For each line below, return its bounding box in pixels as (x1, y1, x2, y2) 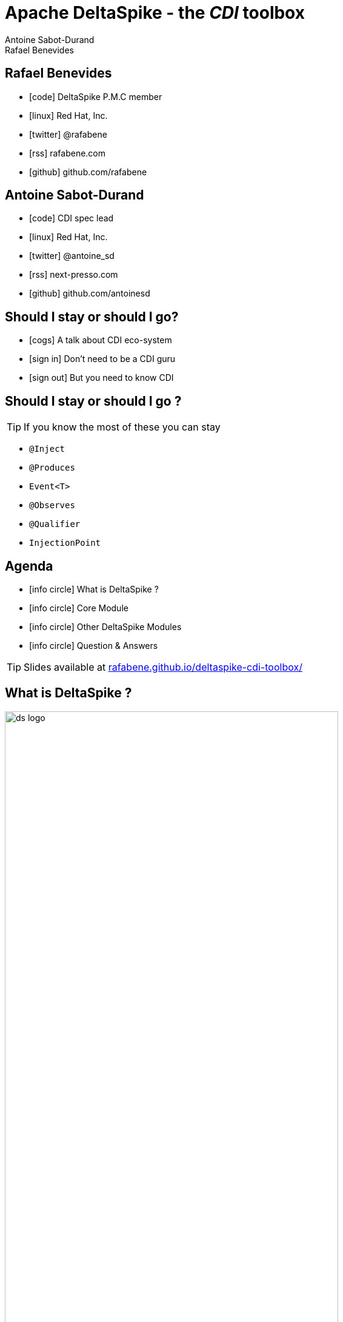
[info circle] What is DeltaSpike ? (29, 583, 159, 594)
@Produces (29, 463, 75, 473)
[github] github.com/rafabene (29, 166, 147, 177)
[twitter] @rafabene (29, 129, 107, 139)
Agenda (5, 558, 53, 574)
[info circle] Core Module (29, 602, 128, 613)
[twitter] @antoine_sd (29, 250, 115, 261)
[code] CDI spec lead (29, 213, 114, 224)
